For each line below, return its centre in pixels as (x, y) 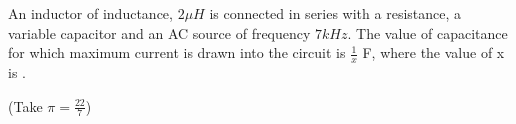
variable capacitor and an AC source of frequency (159, 32)
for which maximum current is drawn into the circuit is (177, 52)
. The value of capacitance (427, 32)
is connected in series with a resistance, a (335, 13)
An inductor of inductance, (90, 13)
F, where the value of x (433, 52)
